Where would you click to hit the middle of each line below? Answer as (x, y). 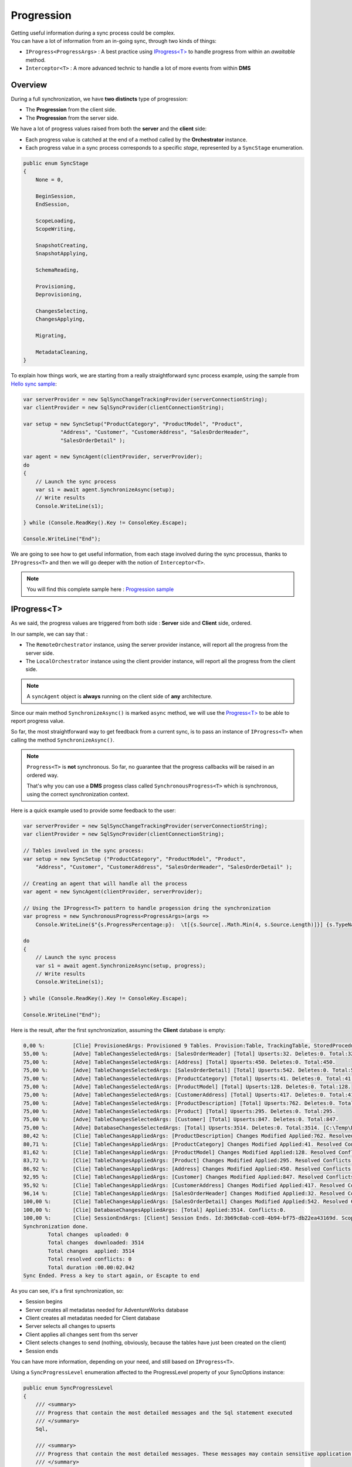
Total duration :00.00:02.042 (91, 1267)
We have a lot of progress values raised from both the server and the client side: (109, 129)
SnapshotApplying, (62, 253)
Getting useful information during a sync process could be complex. (93, 33)
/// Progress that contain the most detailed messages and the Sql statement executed (164, 1412)
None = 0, (50, 180)
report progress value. (38, 721)
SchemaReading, (57, 270)
